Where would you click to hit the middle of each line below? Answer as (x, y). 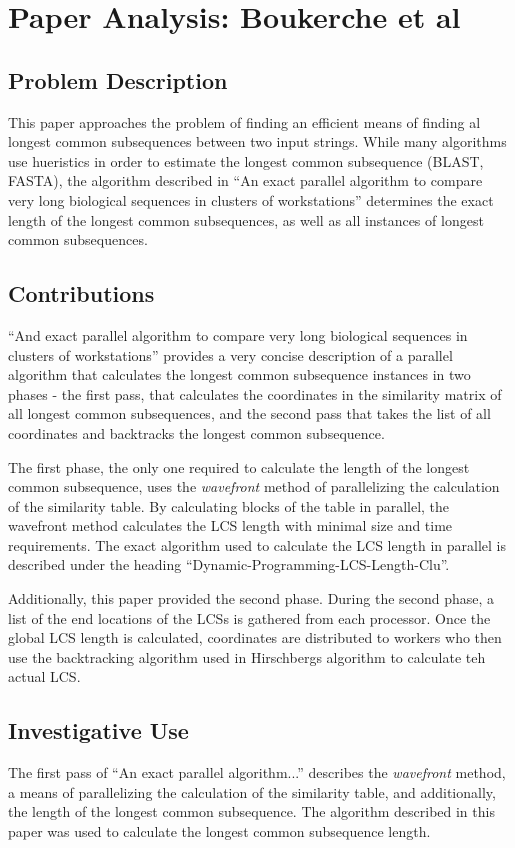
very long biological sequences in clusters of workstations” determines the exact (251, 199)
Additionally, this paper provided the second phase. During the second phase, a (251, 598)
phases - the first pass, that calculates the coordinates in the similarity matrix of (255, 393)
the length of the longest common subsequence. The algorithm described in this (251, 811)
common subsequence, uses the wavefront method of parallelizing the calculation (254, 486)
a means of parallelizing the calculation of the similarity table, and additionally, (252, 791)
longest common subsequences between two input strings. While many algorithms (257, 141)
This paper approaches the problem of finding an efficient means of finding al (244, 121)
